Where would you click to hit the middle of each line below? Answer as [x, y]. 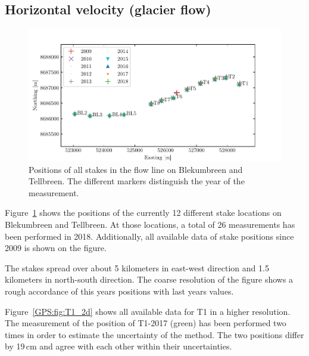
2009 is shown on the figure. [56, 248]
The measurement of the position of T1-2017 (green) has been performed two [146, 323]
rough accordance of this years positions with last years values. [119, 291]
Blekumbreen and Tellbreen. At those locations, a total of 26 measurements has [150, 224]
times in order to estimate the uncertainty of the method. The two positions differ [154, 334]
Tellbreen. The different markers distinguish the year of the [137, 181]
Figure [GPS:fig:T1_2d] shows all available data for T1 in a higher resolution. [148, 311]
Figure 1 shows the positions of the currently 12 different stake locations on [143, 213]
